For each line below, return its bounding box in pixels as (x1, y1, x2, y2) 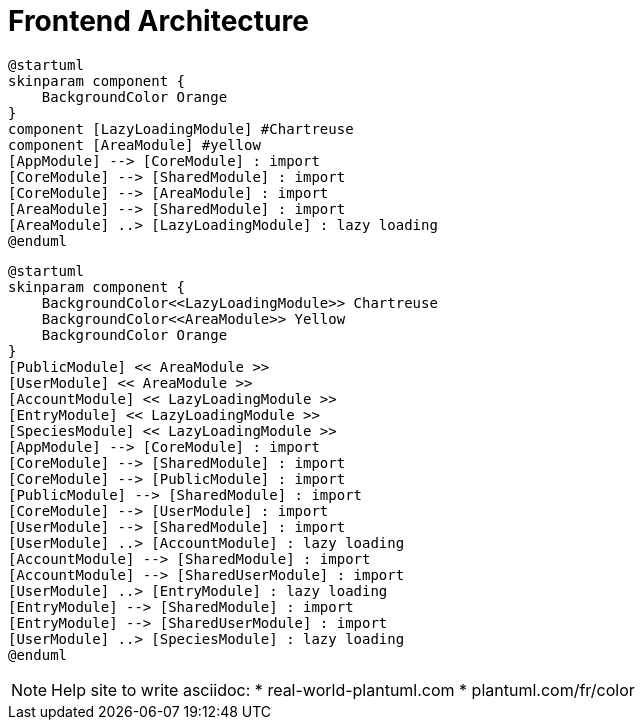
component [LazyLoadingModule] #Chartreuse (8, 120, 354, 137)
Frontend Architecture (8, 4, 309, 38)
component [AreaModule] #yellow (8, 136, 261, 153)
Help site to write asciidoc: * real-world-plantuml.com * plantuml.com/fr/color (51, 679, 635, 700)
